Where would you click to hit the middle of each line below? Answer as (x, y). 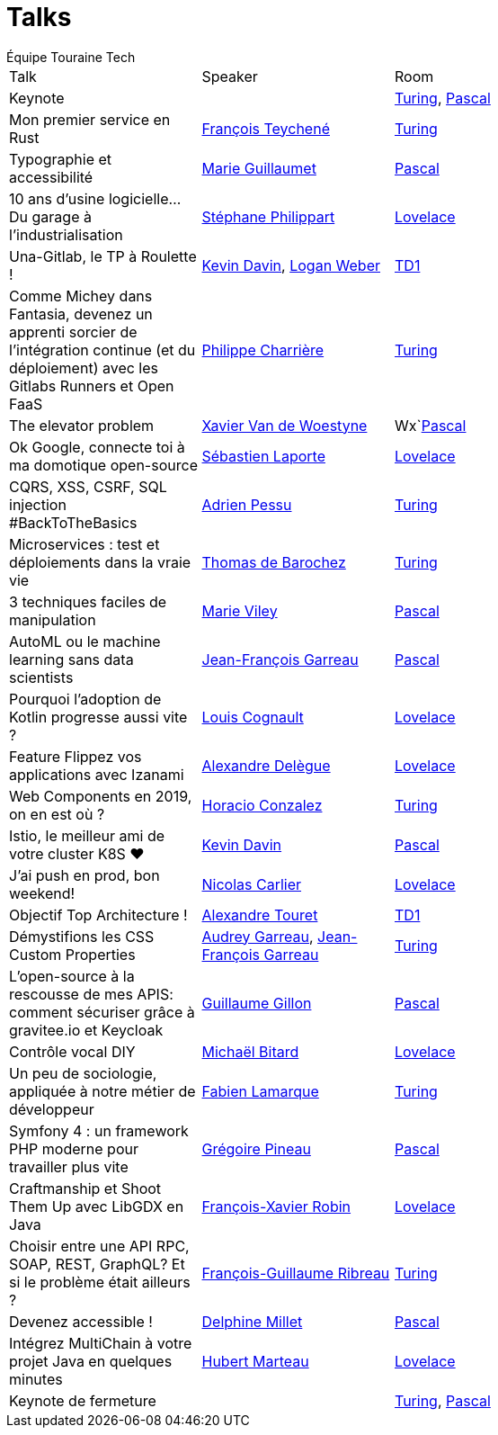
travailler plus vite (69, 1166)
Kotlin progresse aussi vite (98, 717)
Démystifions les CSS (82, 936)
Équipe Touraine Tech (71, 57)
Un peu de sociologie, (83, 1073)
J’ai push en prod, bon (84, 875)
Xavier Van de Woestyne (285, 425)
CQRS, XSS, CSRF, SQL (88, 486)
